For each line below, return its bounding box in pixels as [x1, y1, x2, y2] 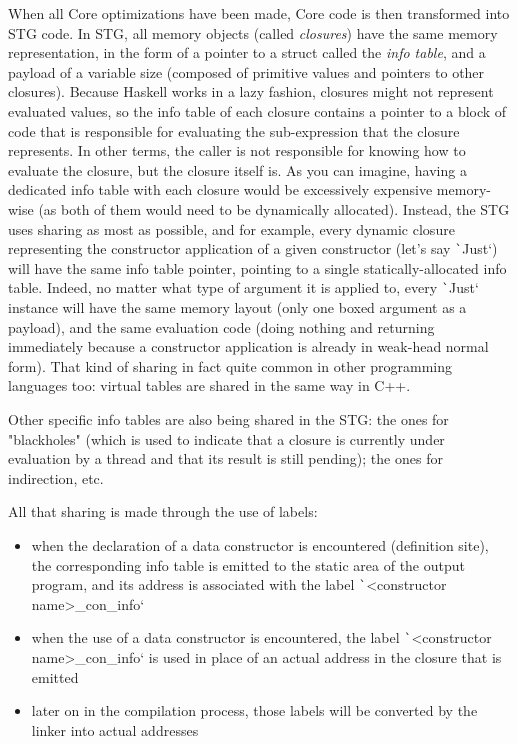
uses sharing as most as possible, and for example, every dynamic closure [8, 218, 455, 239]
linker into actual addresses [31, 719, 199, 740]
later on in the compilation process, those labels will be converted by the [31, 700, 478, 721]
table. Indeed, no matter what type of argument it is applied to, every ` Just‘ [8, 277, 479, 298]
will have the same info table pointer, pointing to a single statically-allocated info [8, 257, 507, 278]
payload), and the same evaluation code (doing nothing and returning [8, 316, 435, 337]
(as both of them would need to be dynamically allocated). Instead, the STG [38, 198, 510, 219]
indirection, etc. [8, 467, 104, 488]
